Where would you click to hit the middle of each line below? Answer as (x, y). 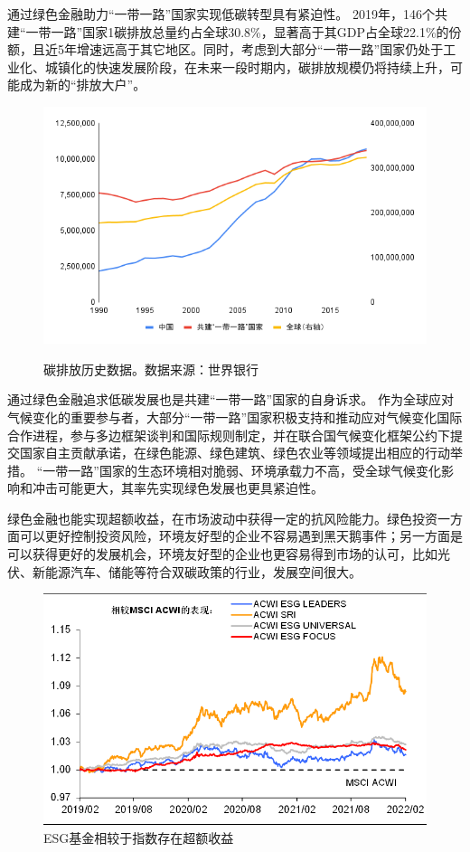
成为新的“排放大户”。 (83, 85)
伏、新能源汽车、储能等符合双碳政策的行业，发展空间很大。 (184, 571)
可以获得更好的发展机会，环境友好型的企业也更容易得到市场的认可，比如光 (229, 554)
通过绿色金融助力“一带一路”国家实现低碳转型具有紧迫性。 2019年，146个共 (227, 14)
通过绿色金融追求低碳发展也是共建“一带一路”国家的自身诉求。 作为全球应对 (230, 399)
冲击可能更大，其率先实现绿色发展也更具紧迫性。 (178, 488)
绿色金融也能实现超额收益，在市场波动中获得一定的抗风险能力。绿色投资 (222, 518)
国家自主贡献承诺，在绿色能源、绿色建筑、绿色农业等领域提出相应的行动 (235, 453)
